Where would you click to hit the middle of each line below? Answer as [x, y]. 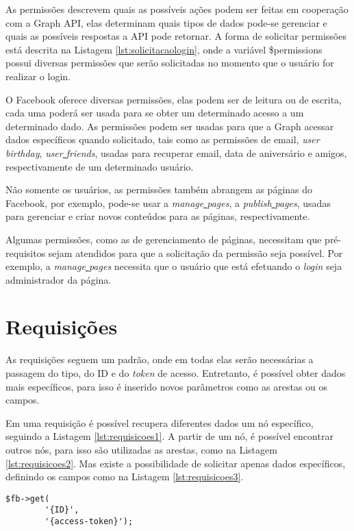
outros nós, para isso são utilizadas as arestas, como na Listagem [141, 449]
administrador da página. [59, 279]
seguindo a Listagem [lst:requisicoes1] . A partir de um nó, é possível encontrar [169, 436]
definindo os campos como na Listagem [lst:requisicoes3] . [125, 477]
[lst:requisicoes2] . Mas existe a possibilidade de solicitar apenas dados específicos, [176, 463]
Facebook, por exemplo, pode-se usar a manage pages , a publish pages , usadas [168, 202]
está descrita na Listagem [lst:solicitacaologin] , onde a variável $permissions [164, 49]
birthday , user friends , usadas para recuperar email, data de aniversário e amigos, [176, 152]
